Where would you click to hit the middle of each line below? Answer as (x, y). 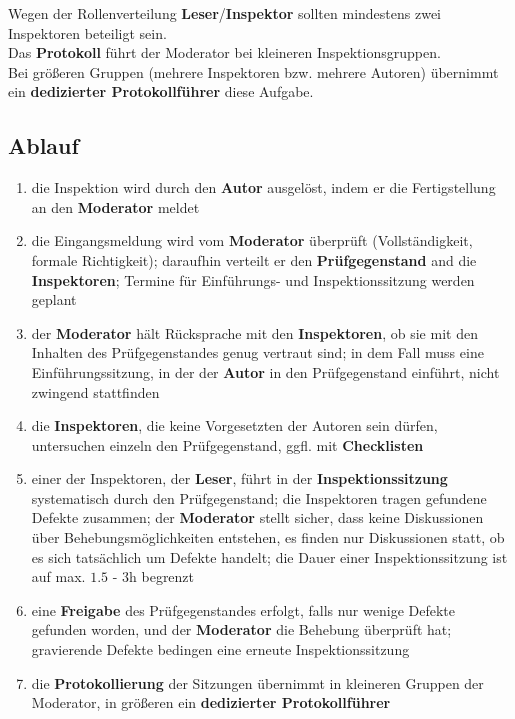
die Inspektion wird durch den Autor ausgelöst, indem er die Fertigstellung (263, 187)
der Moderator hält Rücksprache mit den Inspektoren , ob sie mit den (254, 332)
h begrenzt (162, 576)
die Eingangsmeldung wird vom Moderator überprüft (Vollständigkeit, (252, 240)
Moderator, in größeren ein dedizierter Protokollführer (211, 702)
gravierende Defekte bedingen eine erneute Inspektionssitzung (220, 649)
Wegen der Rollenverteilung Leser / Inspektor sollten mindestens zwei (224, 13)
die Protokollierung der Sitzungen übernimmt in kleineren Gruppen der (257, 682)
